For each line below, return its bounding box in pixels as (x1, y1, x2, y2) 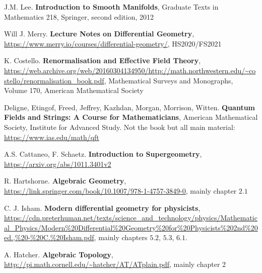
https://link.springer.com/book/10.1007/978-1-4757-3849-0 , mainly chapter (4, 185, 237, 196)
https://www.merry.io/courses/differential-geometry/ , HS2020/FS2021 (4, 38, 222, 49)
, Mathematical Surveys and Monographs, (104, 75, 233, 85)
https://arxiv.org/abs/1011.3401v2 (4, 158, 111, 169)
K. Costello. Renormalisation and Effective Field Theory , (4, 55, 201, 66)
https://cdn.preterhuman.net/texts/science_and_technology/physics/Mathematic (4, 212, 257, 223)
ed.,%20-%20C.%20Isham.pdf (4, 232, 94, 243)
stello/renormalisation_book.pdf (4, 75, 104, 85)
